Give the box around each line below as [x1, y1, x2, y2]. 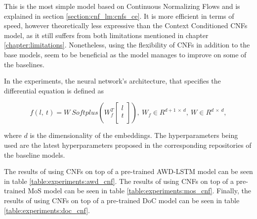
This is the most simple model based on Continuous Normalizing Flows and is [4, 1, 240, 11]
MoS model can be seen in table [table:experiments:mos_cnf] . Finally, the [28, 185, 251, 196]
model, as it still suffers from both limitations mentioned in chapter [4, 30, 209, 40]
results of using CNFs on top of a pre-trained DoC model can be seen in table [4, 195, 240, 205]
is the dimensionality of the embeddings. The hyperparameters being [30, 130, 238, 140]
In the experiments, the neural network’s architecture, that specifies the [4, 76, 221, 86]
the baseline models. [4, 149, 65, 160]
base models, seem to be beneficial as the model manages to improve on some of [4, 49, 247, 59]
